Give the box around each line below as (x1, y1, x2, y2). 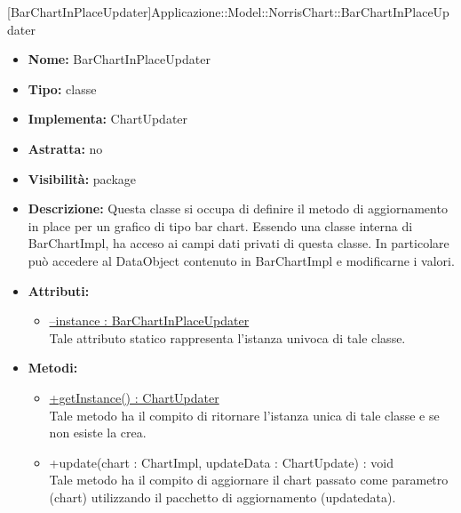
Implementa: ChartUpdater (28, 109, 188, 128)
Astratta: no (28, 139, 103, 157)
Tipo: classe (28, 79, 97, 98)
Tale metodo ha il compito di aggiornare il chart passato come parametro (49, 470, 449, 489)
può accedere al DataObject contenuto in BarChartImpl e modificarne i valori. (28, 251, 455, 269)
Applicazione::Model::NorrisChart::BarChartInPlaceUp (151, 3, 449, 20)
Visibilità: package (28, 169, 137, 188)
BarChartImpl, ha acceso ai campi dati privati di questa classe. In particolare (28, 234, 449, 252)
